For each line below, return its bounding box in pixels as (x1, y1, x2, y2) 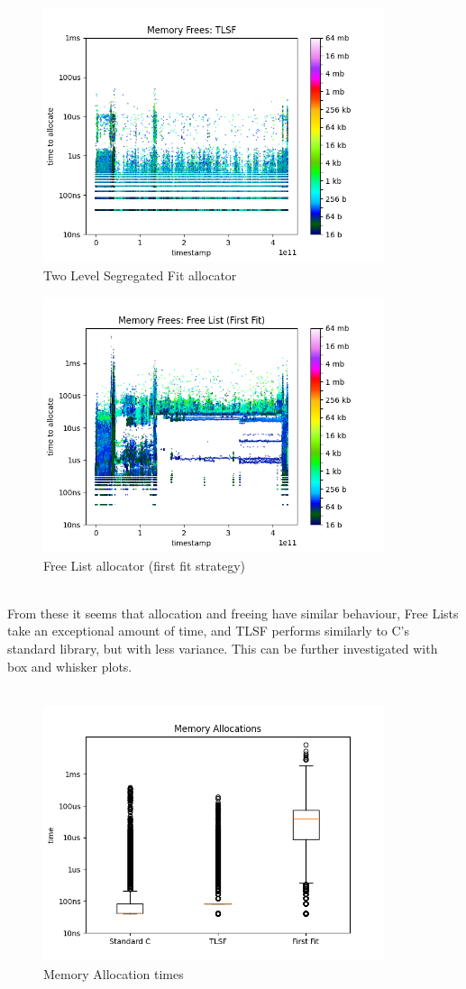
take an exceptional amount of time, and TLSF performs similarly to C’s (7, 621, 410, 640)
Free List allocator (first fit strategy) (43, 555, 245, 574)
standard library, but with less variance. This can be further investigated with (7, 639, 438, 658)
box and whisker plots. (7, 656, 132, 675)
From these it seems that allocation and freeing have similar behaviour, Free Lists (7, 603, 459, 622)
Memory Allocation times (43, 964, 184, 983)
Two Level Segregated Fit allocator (43, 266, 237, 285)
